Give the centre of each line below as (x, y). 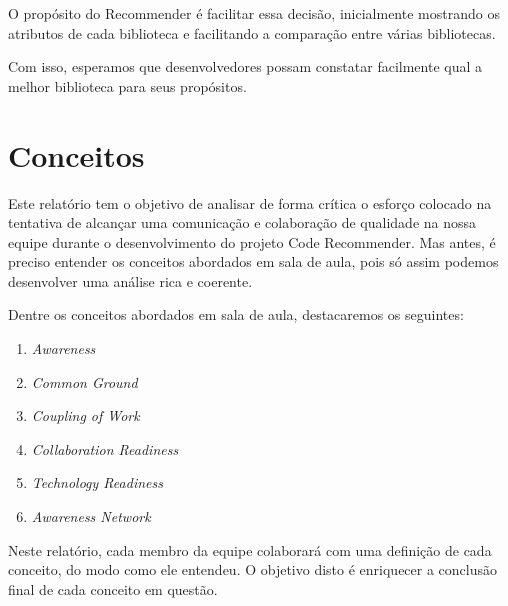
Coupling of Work (85, 415)
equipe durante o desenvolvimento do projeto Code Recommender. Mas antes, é (252, 241)
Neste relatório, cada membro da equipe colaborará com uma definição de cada (250, 549)
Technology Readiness (97, 482)
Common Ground (84, 381)
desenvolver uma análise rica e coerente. (130, 280)
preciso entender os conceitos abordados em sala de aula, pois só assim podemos (253, 261)
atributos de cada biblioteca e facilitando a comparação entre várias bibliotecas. (252, 32)
